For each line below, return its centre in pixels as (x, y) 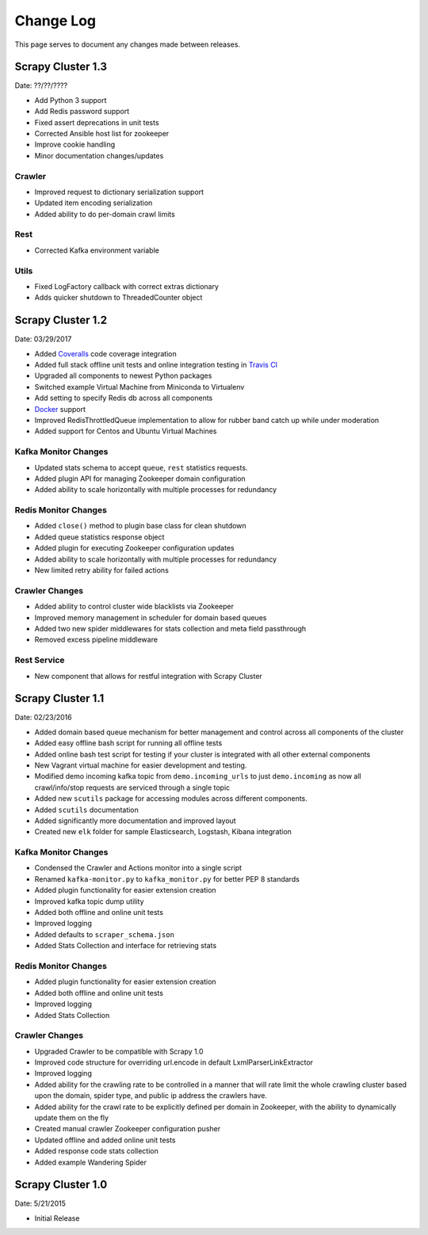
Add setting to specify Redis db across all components (124, 398)
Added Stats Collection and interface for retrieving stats (126, 946)
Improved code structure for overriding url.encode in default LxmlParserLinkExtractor (174, 1062)
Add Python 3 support (71, 100)
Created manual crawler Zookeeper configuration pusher (128, 1129)
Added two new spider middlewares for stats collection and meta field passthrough (170, 628)
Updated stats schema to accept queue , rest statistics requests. (141, 467)
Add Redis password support (82, 112)
